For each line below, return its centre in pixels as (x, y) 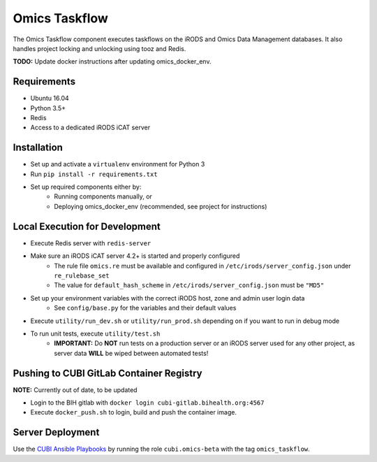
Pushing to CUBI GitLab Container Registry (108, 373)
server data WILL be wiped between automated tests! (131, 353)
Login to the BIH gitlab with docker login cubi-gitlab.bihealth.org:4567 (147, 403)
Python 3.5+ (48, 108)
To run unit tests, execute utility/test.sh (95, 333)
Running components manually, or (103, 196)
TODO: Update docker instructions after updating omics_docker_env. (112, 62)
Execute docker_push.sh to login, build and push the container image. (134, 412)
